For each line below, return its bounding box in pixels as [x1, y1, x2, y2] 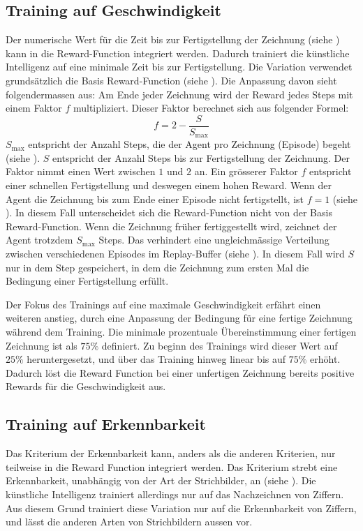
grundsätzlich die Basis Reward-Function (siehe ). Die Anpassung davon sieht [6, 73, 337, 87]
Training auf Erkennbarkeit [6, 413, 206, 435]
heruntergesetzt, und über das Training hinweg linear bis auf [27, 352, 286, 366]
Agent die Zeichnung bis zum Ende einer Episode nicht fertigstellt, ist [6, 191, 304, 206]
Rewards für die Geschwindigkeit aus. [6, 379, 166, 394]
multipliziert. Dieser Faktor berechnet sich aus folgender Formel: [73, 100, 349, 115]
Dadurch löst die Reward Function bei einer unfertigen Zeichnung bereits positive [6, 365, 355, 380]
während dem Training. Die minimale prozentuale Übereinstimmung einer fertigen [6, 324, 357, 338]
